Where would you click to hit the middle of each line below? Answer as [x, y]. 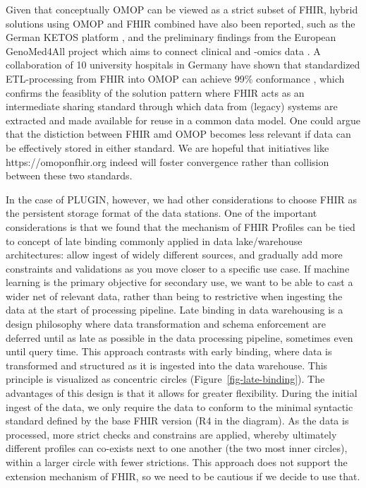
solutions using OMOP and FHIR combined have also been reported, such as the [181, 23]
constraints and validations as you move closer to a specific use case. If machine [178, 268]
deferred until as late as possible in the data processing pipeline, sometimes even [179, 337]
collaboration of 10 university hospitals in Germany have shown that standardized [183, 65]
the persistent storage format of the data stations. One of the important [161, 213]
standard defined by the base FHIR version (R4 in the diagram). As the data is [177, 421]
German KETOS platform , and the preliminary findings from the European [171, 37]
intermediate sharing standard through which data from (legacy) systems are [172, 106]
